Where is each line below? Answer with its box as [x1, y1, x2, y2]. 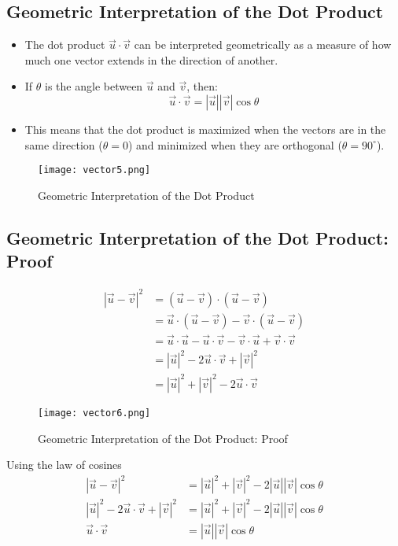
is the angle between [45, 78, 143, 94]
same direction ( [24, 136, 103, 153]
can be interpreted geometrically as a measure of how [134, 36, 392, 53]
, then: [186, 78, 218, 94]
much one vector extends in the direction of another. [24, 51, 278, 68]
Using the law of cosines [6, 456, 122, 473]
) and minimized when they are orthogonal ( [127, 136, 342, 153]
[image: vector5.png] [38, 164, 151, 176]
